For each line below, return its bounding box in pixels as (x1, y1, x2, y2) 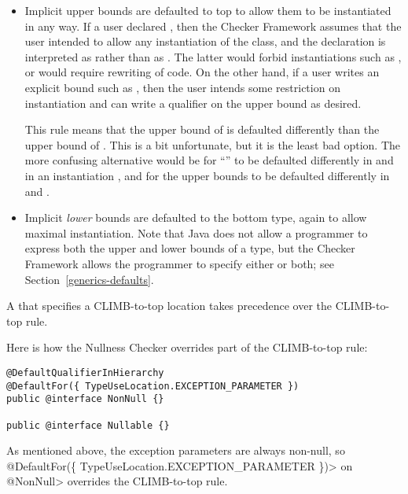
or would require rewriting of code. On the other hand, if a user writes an (24, 64, 380, 80)
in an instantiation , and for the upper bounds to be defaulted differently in (24, 167, 390, 183)
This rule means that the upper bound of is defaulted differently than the (24, 121, 380, 138)
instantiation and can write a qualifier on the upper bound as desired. (24, 94, 362, 111)
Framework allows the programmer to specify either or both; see (24, 255, 334, 271)
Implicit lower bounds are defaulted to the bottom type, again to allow (24, 209, 367, 226)
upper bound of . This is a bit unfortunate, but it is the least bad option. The (24, 136, 401, 153)
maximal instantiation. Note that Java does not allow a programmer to (24, 224, 368, 241)
